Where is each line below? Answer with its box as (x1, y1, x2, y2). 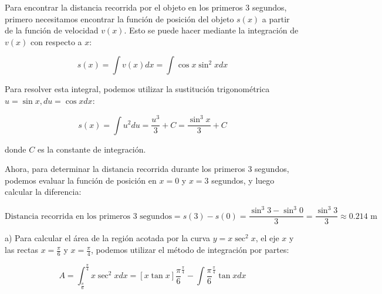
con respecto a (30, 35, 82, 48)
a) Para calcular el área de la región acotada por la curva (5, 232, 211, 244)
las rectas (5, 244, 38, 256)
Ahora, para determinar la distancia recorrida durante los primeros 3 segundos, (5, 163, 289, 175)
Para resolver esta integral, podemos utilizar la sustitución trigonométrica (5, 83, 270, 95)
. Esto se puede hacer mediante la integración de (124, 24, 299, 36)
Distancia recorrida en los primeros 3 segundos (5, 212, 172, 221)
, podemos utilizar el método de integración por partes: (90, 244, 289, 256)
